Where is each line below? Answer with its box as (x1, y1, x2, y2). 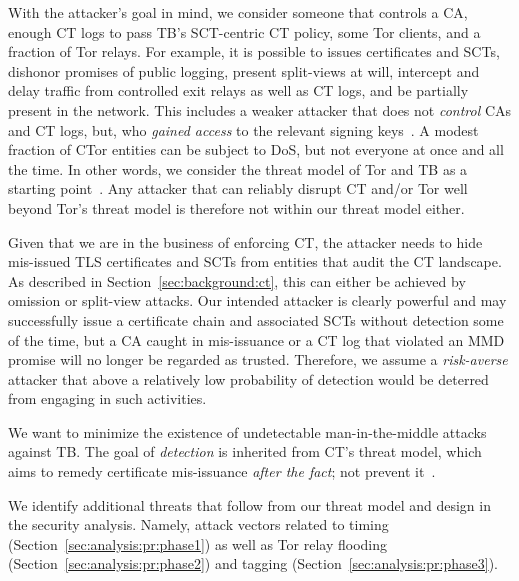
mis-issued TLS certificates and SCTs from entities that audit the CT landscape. (8, 251, 502, 272)
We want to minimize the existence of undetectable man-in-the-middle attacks (8, 421, 487, 442)
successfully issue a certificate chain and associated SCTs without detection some (8, 309, 504, 330)
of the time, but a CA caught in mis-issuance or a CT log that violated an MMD (8, 329, 505, 350)
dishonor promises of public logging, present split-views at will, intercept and (8, 60, 480, 81)
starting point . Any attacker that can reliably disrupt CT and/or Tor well (8, 178, 468, 199)
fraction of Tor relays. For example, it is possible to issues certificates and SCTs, (8, 41, 500, 62)
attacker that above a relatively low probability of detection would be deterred (8, 368, 489, 389)
